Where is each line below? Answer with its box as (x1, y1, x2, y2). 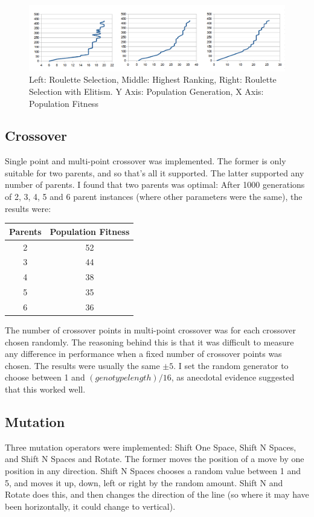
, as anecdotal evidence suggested (171, 371, 295, 384)
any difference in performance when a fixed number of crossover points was (5, 347, 282, 360)
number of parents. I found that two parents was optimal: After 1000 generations (5, 178, 305, 191)
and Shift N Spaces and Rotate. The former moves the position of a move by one (5, 452, 304, 465)
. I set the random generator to (173, 359, 289, 371)
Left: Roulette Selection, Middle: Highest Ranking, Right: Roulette (29, 73, 277, 86)
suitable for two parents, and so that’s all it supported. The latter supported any (5, 166, 304, 179)
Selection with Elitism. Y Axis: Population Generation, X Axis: (29, 85, 264, 97)
